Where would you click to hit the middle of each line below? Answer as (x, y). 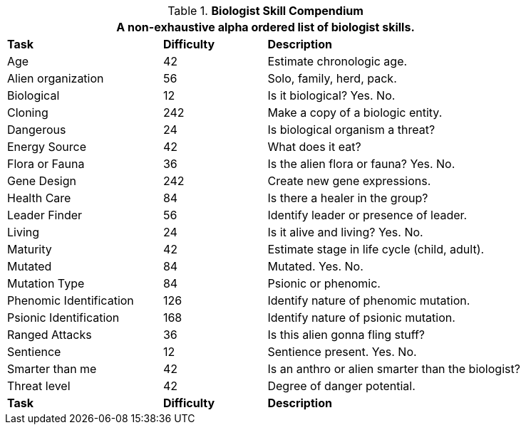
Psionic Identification (63, 318)
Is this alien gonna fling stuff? (346, 335)
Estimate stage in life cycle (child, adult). (376, 249)
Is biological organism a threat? (351, 130)
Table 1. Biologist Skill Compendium (265, 11)
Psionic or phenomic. (324, 283)
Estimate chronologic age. (337, 61)
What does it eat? (314, 147)
